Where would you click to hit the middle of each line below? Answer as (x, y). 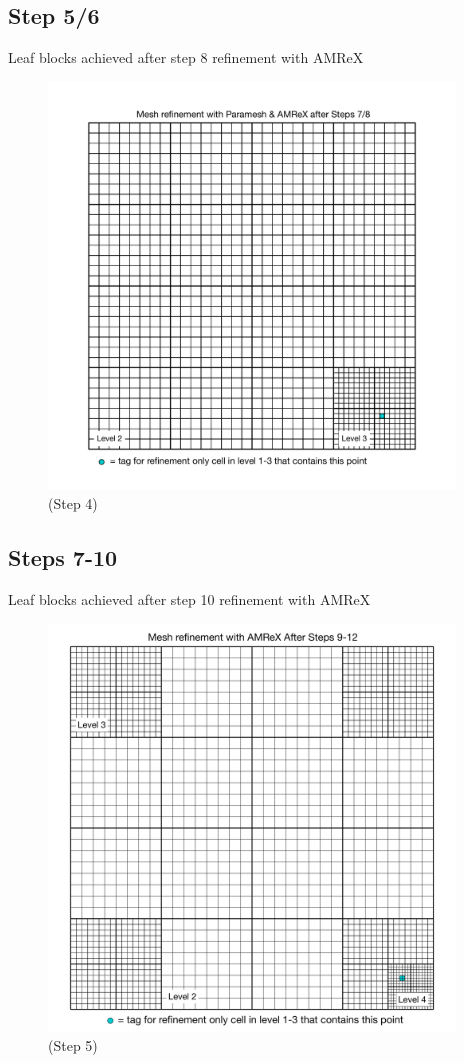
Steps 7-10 (63, 557)
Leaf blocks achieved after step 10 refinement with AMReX (189, 599)
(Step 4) (73, 503)
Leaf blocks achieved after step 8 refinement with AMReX (186, 57)
